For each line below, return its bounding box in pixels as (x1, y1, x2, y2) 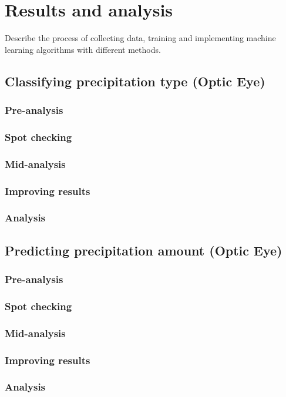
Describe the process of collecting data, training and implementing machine (5, 32, 276, 44)
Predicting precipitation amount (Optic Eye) (5, 241, 282, 259)
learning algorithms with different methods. (5, 43, 161, 55)
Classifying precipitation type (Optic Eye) (5, 72, 265, 90)
